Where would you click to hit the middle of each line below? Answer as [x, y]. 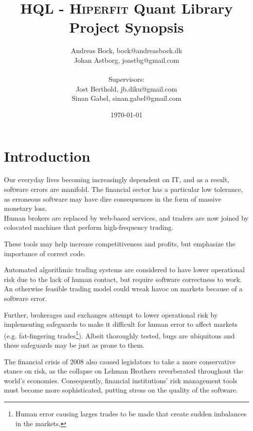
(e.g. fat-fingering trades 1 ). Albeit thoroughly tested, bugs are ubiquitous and [119, 335]
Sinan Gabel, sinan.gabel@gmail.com [126, 98]
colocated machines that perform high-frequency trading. [89, 227]
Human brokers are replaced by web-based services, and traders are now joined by [126, 217]
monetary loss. [26, 208]
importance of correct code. [45, 253]
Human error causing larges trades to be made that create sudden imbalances [131, 413]
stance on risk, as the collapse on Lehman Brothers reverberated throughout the [124, 371]
